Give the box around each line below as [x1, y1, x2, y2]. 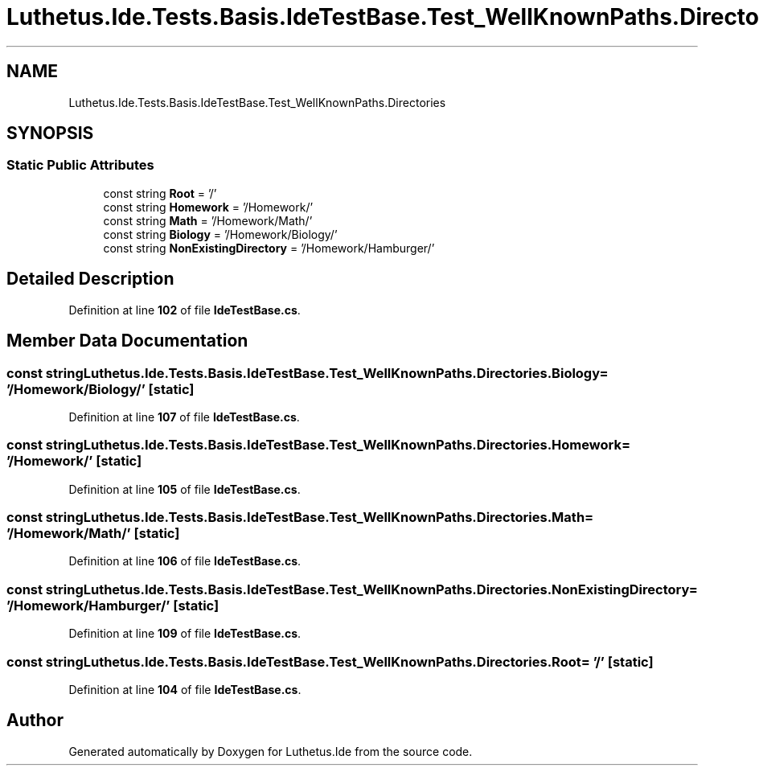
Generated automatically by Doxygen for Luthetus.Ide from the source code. [68, 744, 473, 758]
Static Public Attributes [6, 157, 154, 174]
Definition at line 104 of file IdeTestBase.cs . [68, 682, 302, 696]
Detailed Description [6, 269, 174, 289]
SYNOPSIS [6, 123, 94, 144]
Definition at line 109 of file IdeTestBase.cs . [68, 626, 302, 641]
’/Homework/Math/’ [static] [6, 525, 180, 541]
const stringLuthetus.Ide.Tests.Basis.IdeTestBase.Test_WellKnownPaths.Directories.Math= [6, 509, 594, 525]
